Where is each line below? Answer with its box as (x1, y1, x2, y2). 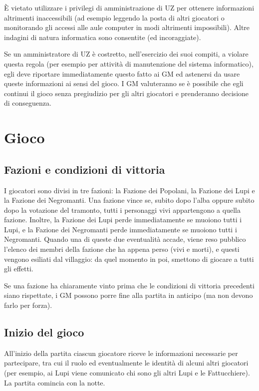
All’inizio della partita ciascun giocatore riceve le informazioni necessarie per (4, 347, 238, 358)
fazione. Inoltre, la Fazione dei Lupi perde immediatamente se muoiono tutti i (4, 214, 242, 225)
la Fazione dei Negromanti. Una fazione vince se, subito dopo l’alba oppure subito (4, 195, 255, 205)
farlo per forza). (4, 300, 52, 310)
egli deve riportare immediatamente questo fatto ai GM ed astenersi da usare (4, 68, 240, 79)
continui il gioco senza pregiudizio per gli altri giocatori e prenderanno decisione (4, 88, 249, 98)
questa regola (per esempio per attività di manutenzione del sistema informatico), (4, 58, 254, 69)
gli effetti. (4, 263, 33, 274)
